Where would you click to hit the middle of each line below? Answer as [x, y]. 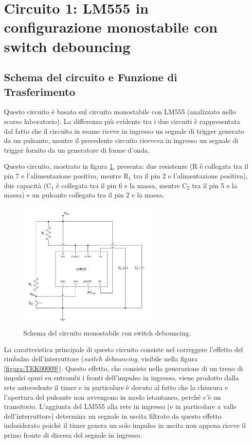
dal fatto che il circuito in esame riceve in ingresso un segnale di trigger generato [124, 131]
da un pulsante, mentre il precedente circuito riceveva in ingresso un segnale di [121, 140]
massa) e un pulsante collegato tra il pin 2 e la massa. [84, 195]
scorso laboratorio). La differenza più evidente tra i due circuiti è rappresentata [122, 121]
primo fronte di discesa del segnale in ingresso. [73, 434]
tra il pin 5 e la [215, 185]
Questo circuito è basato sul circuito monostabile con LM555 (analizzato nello [120, 112]
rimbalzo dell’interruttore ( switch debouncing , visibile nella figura [101, 359]
